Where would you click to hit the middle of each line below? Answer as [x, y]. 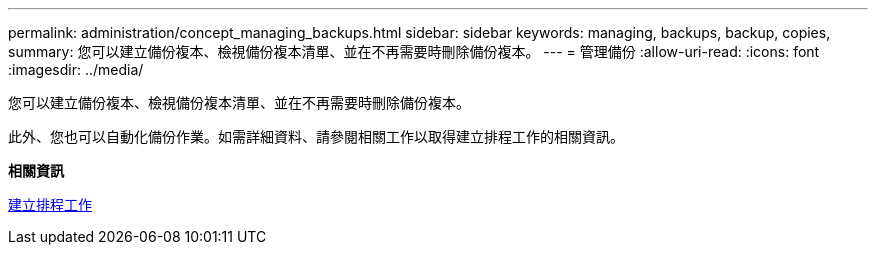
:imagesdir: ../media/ [76, 69]
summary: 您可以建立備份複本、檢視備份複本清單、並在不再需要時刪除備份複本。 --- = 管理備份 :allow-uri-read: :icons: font [414, 51]
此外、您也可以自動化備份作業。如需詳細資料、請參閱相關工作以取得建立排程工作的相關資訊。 [316, 136]
